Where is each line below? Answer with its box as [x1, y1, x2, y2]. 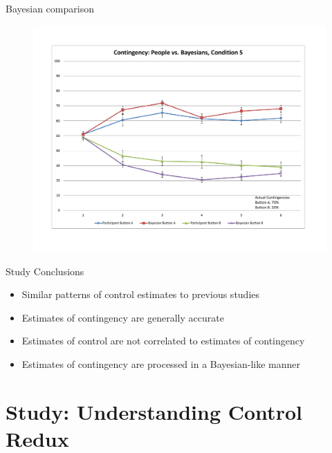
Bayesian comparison [6, 1, 94, 15]
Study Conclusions [6, 264, 84, 278]
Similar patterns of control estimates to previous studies [21, 287, 260, 302]
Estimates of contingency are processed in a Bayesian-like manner [21, 357, 300, 371]
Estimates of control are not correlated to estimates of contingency [21, 333, 305, 348]
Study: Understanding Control [6, 397, 302, 425]
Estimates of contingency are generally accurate [21, 310, 224, 324]
